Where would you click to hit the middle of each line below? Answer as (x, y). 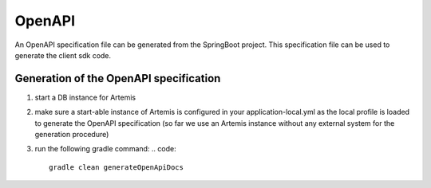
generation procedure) (72, 135)
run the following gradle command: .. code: (105, 149)
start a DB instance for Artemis (85, 97)
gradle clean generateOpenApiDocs (116, 167)
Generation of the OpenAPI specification (118, 78)
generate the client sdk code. (63, 55)
